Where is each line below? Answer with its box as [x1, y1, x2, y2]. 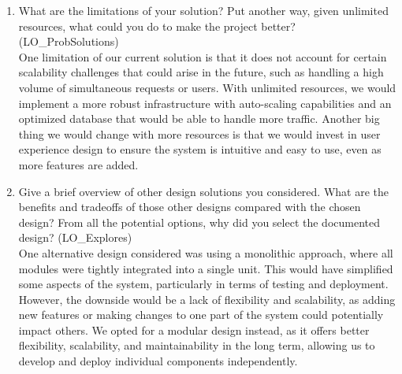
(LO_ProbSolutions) [18, 33, 119, 50]
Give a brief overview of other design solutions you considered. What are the [18, 183, 389, 199]
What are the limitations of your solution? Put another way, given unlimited [18, 2, 389, 18]
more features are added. [18, 156, 139, 172]
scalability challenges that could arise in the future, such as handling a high [18, 64, 384, 80]
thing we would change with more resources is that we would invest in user [18, 125, 381, 142]
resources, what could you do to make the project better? [18, 17, 296, 34]
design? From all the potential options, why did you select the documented [18, 213, 380, 230]
